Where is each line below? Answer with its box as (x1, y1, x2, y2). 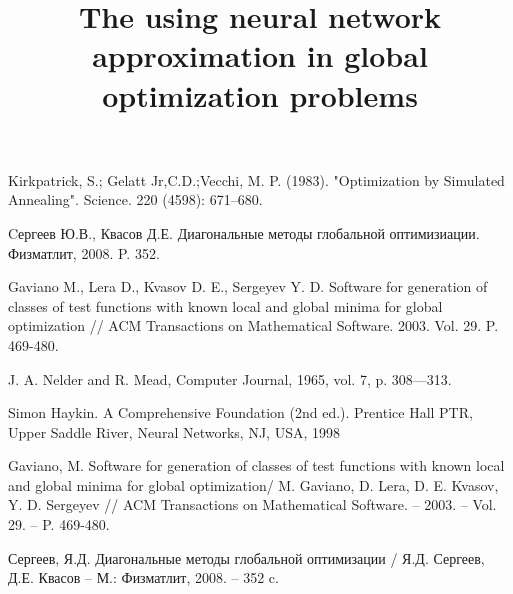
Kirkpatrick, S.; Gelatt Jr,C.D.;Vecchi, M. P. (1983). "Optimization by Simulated (8, 169, 505, 190)
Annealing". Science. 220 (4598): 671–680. (8, 189, 263, 210)
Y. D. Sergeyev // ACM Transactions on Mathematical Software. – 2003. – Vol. (8, 494, 497, 515)
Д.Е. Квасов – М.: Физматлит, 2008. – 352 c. (8, 567, 279, 588)
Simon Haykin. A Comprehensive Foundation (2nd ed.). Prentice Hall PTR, (8, 402, 473, 423)
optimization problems (102, 74, 418, 115)
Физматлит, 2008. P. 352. (8, 242, 160, 263)
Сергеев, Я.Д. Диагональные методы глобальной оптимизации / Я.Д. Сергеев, (8, 547, 485, 568)
